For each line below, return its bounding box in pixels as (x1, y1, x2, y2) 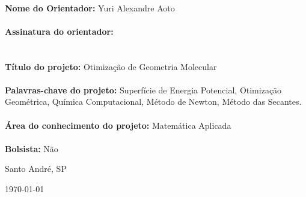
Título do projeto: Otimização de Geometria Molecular (5, 60, 217, 72)
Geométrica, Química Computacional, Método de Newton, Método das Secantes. (5, 95, 302, 108)
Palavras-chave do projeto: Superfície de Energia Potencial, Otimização (5, 83, 282, 96)
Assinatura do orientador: (5, 25, 114, 37)
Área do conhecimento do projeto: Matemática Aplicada (5, 119, 231, 131)
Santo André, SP (5, 162, 67, 175)
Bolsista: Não (5, 142, 58, 154)
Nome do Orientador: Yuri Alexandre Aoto (5, 1, 175, 14)
